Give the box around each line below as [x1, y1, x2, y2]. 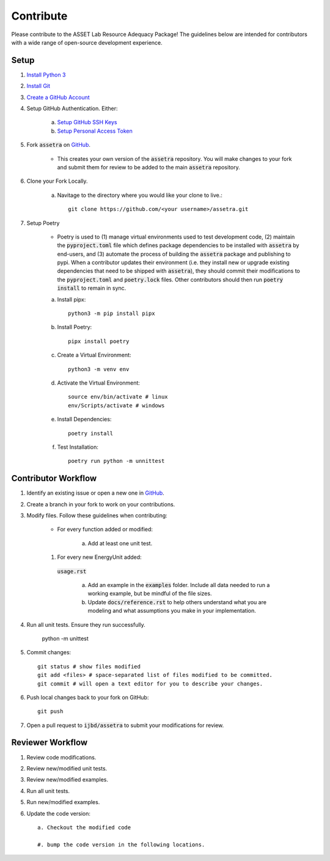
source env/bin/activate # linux [68, 393, 168, 401]
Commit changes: [26, 649, 71, 656]
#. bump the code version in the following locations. [37, 841, 205, 848]
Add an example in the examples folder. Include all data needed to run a [87, 581, 270, 588]
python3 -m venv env [68, 366, 130, 372]
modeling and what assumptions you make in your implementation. [87, 607, 256, 615]
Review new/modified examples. [26, 776, 108, 783]
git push [37, 708, 64, 715]
